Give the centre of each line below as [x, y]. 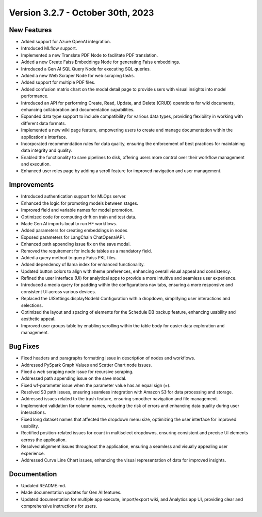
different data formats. [44, 123]
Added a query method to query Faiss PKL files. [69, 257]
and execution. [36, 164]
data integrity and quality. [47, 150]
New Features [30, 30]
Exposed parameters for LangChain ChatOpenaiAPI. [73, 237]
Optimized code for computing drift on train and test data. [79, 217]
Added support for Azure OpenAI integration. [66, 42]
